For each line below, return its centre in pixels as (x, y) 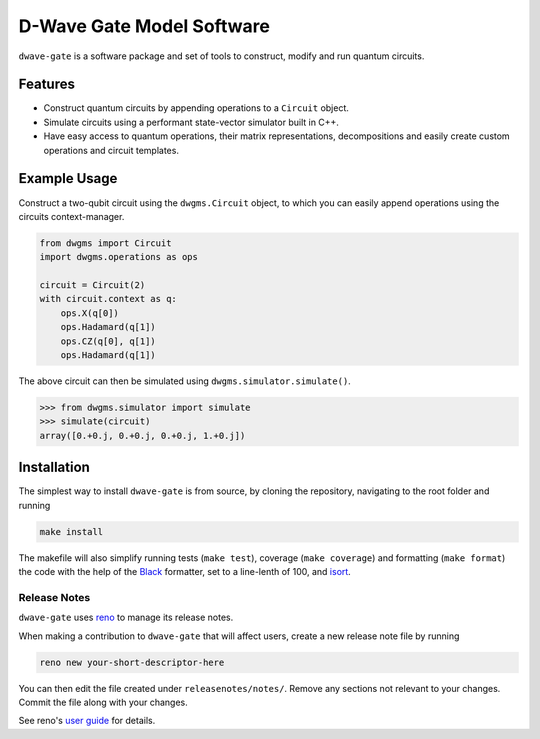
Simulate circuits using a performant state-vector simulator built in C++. (191, 122)
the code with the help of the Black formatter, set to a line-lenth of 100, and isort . (185, 572)
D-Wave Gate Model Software (144, 26)
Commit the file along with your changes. (103, 702)
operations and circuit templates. (111, 150)
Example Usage (68, 178)
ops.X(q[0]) (90, 313)
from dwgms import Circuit (105, 243)
